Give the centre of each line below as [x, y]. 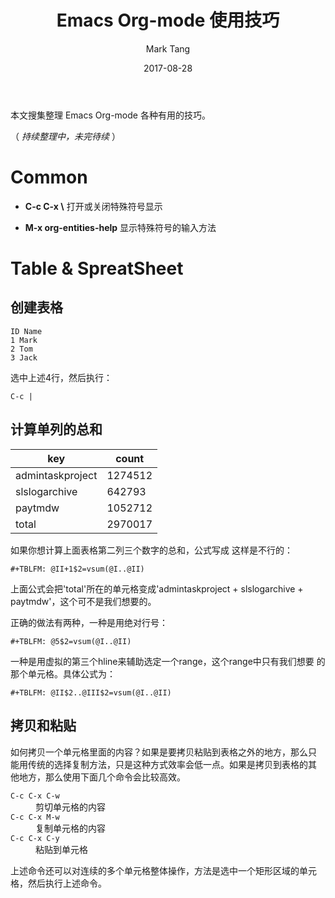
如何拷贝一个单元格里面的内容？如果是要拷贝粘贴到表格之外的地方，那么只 [163, 752]
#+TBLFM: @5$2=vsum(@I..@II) [71, 641]
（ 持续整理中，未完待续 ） [65, 136]
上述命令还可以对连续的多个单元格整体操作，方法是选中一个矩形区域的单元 [163, 870]
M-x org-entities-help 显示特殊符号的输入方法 [120, 227]
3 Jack [24, 357]
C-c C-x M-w [35, 817]
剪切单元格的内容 [70, 807]
